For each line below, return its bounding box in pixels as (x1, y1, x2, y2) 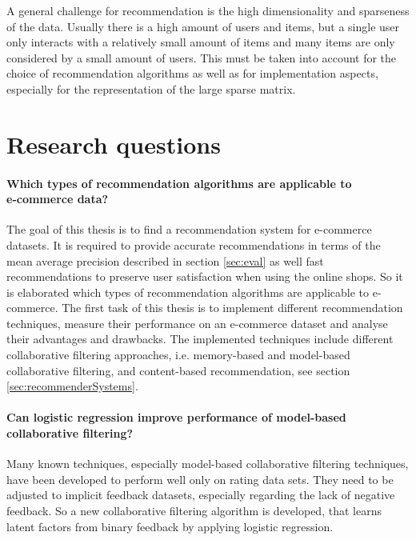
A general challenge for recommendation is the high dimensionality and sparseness (6, 2, 410, 18)
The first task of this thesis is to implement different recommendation (62, 299, 403, 316)
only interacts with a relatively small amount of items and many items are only (6, 34, 395, 50)
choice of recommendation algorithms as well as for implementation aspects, (6, 65, 378, 82)
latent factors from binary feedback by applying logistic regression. (6, 518, 334, 534)
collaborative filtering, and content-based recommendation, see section (6, 362, 350, 378)
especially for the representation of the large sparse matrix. (6, 80, 296, 97)
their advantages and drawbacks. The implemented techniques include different (6, 330, 394, 347)
